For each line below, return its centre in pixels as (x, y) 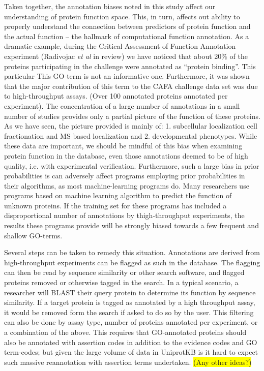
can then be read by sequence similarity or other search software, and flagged (124, 272)
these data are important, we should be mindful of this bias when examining (123, 146)
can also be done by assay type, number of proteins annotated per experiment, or (131, 322)
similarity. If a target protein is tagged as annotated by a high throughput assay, (130, 302)
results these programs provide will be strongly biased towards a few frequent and (131, 225)
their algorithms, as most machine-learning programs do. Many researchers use (127, 185)
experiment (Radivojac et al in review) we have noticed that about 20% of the (126, 56)
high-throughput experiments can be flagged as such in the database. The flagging (132, 262)
